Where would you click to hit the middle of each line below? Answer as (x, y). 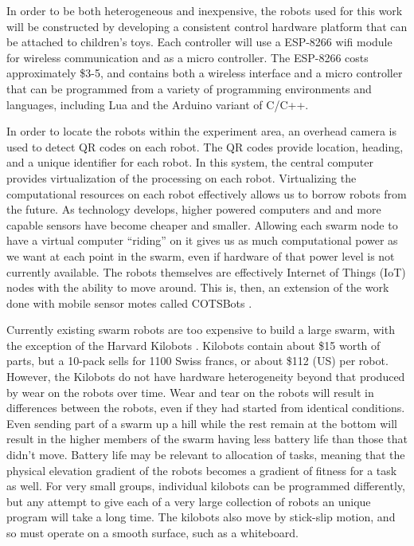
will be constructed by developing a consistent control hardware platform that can (207, 26)
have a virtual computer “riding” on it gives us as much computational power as (202, 240)
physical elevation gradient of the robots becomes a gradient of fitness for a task (202, 470)
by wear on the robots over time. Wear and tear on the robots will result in (190, 392)
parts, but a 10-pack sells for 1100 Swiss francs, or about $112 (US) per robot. (197, 361)
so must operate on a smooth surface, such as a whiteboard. (152, 532)
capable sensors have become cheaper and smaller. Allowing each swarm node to (202, 224)
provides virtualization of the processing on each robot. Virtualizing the (182, 177)
